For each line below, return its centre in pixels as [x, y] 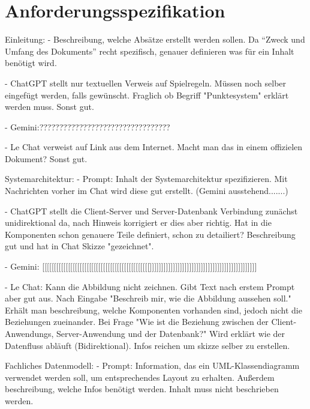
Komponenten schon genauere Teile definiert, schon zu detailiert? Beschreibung [150, 234]
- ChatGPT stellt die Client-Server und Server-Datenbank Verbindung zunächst [151, 211]
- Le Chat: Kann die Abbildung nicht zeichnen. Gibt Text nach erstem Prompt [150, 286]
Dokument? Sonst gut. [46, 158]
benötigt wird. [31, 63]
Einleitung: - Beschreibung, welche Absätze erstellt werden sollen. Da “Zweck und [155, 39]
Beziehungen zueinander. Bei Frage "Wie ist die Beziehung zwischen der [137, 322]
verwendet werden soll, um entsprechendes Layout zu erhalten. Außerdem [140, 377]
